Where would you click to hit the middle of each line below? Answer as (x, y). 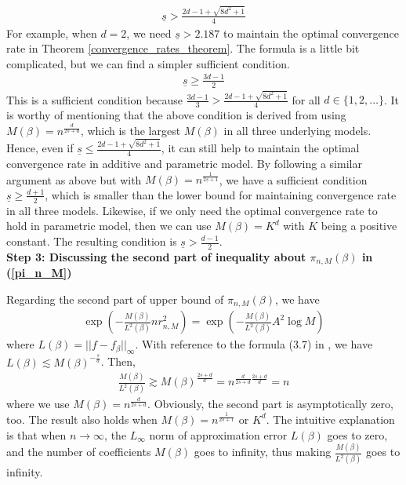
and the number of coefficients (79, 452)
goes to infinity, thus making (263, 452)
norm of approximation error (218, 434)
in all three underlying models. (297, 130)
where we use (38, 404)
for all (306, 99)
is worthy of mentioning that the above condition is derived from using (176, 115)
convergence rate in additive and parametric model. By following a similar (184, 163)
